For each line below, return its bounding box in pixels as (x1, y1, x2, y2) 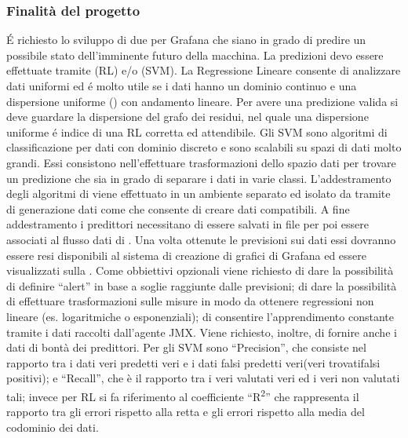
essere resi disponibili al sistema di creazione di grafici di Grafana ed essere (6, 246, 367, 263)
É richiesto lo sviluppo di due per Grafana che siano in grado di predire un (6, 31, 366, 48)
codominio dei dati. (6, 418, 99, 435)
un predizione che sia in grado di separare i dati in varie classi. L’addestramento (6, 170, 392, 186)
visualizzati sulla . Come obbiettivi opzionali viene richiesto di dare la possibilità (6, 262, 394, 279)
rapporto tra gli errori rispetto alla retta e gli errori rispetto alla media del (6, 403, 365, 420)
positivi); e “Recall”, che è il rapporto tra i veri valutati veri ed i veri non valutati (6, 370, 400, 386)
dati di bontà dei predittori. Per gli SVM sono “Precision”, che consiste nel (6, 339, 366, 356)
